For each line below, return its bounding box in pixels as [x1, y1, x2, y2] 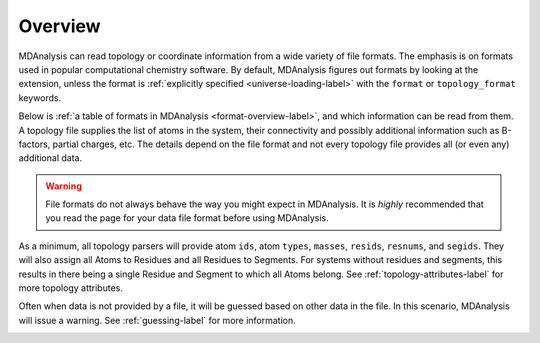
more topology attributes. [18, 282, 124, 294]
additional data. [18, 152, 83, 164]
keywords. [18, 91, 62, 104]
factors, [18, 138, 51, 150]
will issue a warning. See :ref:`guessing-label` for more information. [18, 314, 297, 326]
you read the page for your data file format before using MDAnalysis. [45, 212, 329, 224]
